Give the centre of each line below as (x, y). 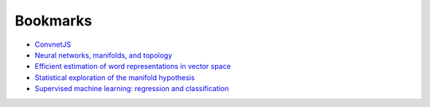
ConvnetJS (53, 44)
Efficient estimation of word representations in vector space (133, 67)
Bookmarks (53, 21)
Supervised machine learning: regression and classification (132, 89)
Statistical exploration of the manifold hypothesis (115, 77)
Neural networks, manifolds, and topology (104, 55)
